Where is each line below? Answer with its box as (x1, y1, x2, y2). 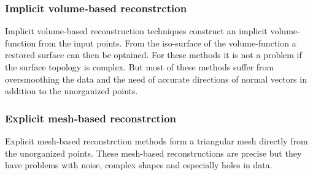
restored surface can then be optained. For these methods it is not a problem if (5, 48, 302, 61)
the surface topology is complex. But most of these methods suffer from (5, 61, 274, 73)
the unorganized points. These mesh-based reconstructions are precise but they (5, 146, 302, 159)
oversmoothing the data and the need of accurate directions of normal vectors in (5, 72, 307, 85)
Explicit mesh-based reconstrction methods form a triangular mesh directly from (5, 135, 308, 147)
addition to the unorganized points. (5, 84, 138, 97)
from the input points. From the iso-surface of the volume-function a (38, 36, 296, 49)
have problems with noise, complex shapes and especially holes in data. (5, 158, 272, 171)
